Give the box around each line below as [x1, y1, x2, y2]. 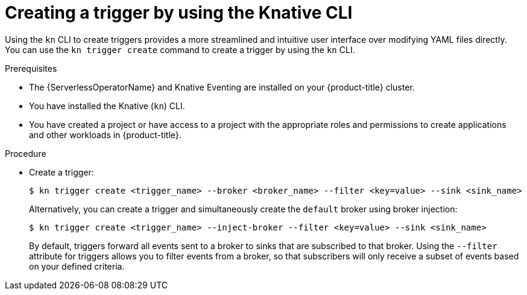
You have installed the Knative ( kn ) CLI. [29, 100, 185, 111]
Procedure [5, 148, 46, 159]
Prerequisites [5, 63, 57, 74]
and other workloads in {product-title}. [29, 129, 181, 140]
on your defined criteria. [29, 261, 125, 271]
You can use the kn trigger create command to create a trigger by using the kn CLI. [5, 44, 355, 55]
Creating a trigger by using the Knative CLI [5, 2, 353, 23]
